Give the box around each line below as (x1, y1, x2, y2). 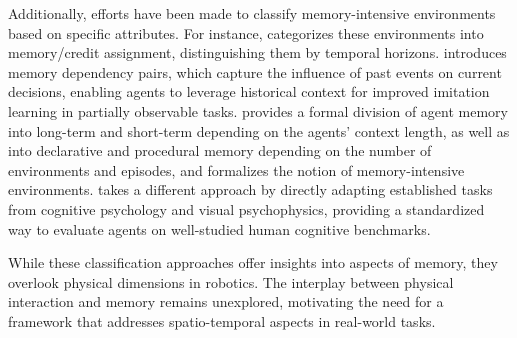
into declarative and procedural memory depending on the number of (8, 140, 432, 161)
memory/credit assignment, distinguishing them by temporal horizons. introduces (8, 42, 507, 63)
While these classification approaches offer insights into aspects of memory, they (8, 252, 498, 273)
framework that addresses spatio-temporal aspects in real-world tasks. (8, 310, 436, 331)
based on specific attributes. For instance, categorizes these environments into (8, 22, 484, 43)
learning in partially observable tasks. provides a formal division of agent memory (8, 100, 508, 121)
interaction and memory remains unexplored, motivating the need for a (8, 291, 444, 312)
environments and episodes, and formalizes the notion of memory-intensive (8, 159, 465, 180)
